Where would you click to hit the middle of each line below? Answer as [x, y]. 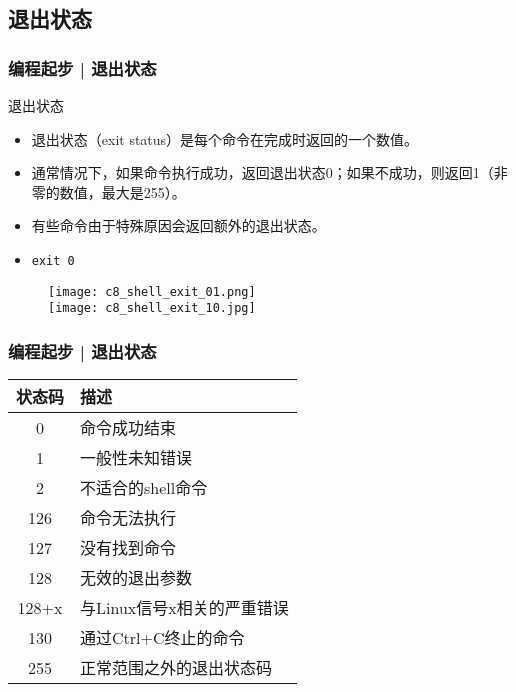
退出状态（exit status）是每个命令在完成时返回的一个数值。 [225, 138]
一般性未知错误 [136, 458]
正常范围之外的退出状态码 [176, 668]
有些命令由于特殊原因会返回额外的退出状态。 [178, 225]
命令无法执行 [128, 518]
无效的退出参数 [136, 578]
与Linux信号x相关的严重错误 [184, 608]
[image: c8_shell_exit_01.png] [152, 291]
